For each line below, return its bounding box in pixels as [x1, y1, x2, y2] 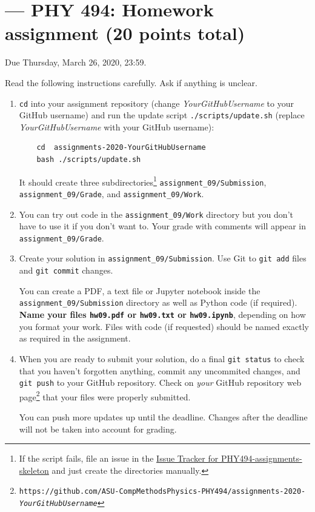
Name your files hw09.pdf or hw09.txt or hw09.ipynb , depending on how [19, 308, 306, 321]
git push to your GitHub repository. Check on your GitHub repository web [19, 376, 302, 389]
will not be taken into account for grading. [19, 422, 177, 435]
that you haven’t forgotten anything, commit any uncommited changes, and [19, 364, 300, 377]
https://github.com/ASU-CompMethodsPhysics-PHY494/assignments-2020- [19, 487, 306, 496]
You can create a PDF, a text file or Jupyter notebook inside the [19, 284, 260, 297]
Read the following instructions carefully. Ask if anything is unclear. [5, 76, 257, 89]
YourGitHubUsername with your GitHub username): [19, 120, 214, 133]
